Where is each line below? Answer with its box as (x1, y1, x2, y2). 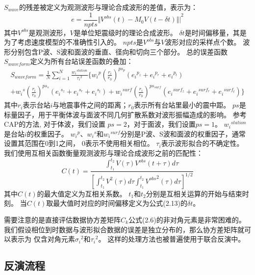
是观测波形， (28, 27, 70, 37)
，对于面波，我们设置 (127, 119, 196, 129)
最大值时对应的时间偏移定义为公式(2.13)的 (53, 198, 188, 208)
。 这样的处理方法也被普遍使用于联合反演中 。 (98, 234, 245, 244)
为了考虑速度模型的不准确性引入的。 (4, 37, 121, 47)
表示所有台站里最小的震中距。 (134, 100, 230, 110)
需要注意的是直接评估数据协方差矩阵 (4, 214, 121, 224)
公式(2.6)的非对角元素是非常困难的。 (128, 214, 246, 224)
